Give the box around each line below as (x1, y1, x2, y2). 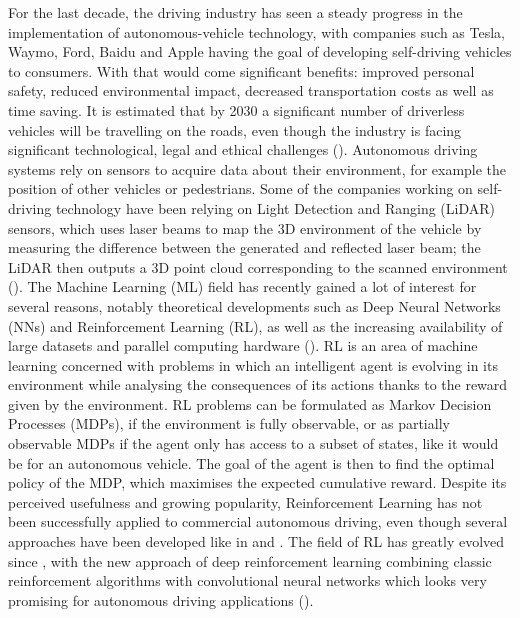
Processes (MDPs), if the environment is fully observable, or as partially (8, 413, 450, 434)
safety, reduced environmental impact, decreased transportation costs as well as (8, 80, 494, 101)
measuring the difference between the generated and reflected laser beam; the (8, 237, 481, 258)
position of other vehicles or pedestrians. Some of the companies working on (8, 178, 473, 199)
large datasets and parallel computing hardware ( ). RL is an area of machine (8, 335, 478, 356)
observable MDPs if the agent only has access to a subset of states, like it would (8, 433, 499, 454)
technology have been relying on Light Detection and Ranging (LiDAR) (55, 197, 496, 218)
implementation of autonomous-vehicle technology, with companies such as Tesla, (8, 21, 505, 42)
